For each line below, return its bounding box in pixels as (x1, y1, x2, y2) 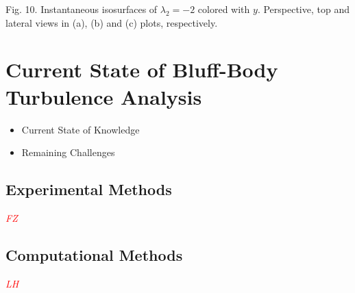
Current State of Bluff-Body (5, 55, 278, 84)
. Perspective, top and (257, 2, 350, 16)
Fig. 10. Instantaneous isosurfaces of (5, 2, 158, 16)
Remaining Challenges (21, 145, 115, 160)
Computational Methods (5, 244, 183, 265)
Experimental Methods (5, 179, 172, 200)
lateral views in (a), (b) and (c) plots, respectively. (5, 15, 218, 29)
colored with (197, 2, 250, 16)
